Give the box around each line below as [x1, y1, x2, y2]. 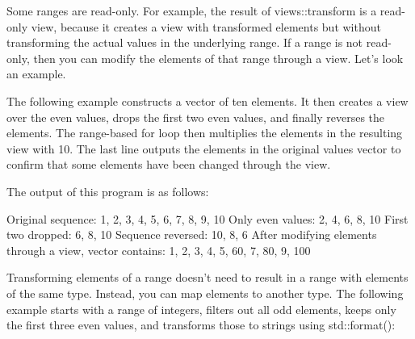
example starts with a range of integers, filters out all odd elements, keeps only [6, 300, 396, 317]
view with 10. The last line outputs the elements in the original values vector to [6, 140, 401, 157]
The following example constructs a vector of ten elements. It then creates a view [6, 92, 409, 109]
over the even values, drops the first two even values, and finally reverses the [6, 108, 385, 125]
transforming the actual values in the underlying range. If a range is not [6, 34, 363, 51]
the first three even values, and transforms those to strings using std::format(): [6, 316, 396, 333]
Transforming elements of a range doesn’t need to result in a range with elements [6, 269, 409, 286]
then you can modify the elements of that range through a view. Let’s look [33, 49, 404, 66]
